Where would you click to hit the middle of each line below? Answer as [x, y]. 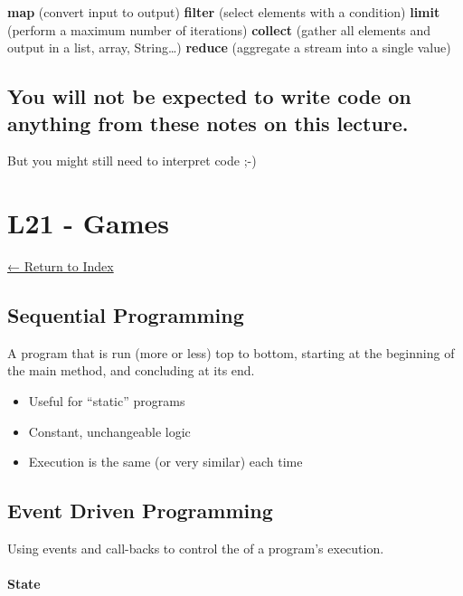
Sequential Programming [126, 315]
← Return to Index [61, 266]
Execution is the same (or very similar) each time [165, 462]
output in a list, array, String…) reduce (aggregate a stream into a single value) [229, 47]
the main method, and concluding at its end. [131, 370]
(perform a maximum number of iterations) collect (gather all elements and [219, 29]
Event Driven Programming [140, 511]
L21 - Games [89, 223]
